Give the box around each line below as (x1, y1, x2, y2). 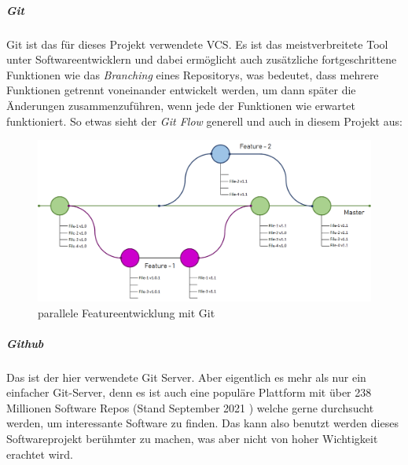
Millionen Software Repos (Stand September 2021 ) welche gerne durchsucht (6, 399, 374, 416)
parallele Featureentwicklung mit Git (38, 304, 215, 320)
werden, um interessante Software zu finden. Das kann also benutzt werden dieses (6, 415, 399, 431)
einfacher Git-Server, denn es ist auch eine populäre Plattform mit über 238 (6, 384, 372, 401)
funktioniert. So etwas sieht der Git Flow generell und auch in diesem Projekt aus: (6, 112, 402, 129)
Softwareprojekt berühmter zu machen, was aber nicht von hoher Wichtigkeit (6, 430, 378, 447)
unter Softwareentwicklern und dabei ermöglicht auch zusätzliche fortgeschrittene (6, 51, 397, 68)
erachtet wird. (6, 445, 73, 462)
